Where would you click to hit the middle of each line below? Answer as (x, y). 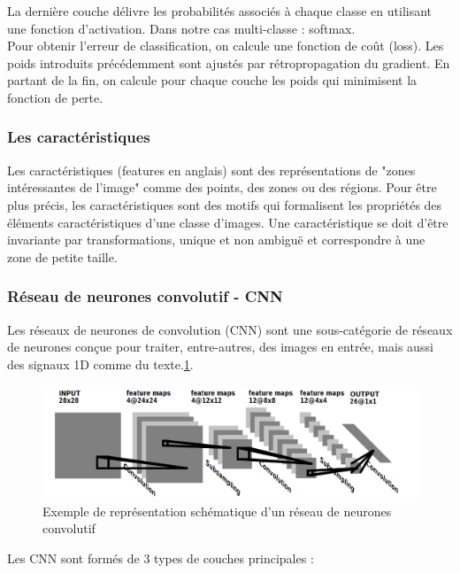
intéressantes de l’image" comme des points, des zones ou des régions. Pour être (222, 187)
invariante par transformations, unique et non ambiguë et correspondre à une (216, 240)
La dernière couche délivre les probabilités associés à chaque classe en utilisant (220, 11)
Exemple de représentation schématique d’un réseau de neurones (217, 511)
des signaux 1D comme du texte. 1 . (100, 364)
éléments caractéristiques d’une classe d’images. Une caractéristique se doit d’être (228, 222)
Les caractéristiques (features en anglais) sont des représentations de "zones (211, 170)
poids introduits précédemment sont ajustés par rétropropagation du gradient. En (229, 62)
